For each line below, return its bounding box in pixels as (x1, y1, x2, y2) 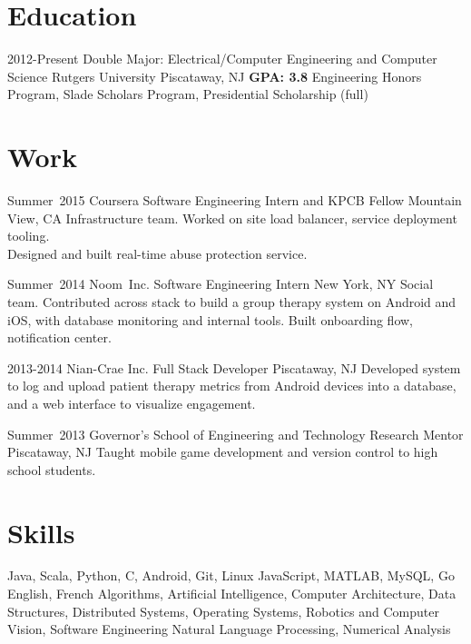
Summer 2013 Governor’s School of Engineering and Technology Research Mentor (7, 424, 464, 443)
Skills (7, 513, 75, 550)
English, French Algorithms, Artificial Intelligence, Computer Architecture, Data (7, 584, 456, 603)
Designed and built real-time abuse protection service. (7, 243, 308, 263)
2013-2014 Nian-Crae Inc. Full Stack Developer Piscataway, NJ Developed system (7, 358, 461, 377)
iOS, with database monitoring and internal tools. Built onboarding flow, (7, 310, 413, 329)
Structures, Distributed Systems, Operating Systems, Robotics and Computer (7, 601, 439, 620)
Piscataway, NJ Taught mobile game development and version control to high (7, 442, 438, 461)
